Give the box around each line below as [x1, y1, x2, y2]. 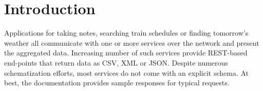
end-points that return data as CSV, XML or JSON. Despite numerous [4, 57, 228, 68]
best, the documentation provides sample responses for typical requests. [4, 77, 230, 88]
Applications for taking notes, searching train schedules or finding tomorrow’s [4, 27, 249, 38]
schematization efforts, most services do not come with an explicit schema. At [4, 67, 249, 78]
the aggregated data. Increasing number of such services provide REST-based [4, 47, 248, 58]
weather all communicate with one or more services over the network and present [4, 37, 259, 48]
